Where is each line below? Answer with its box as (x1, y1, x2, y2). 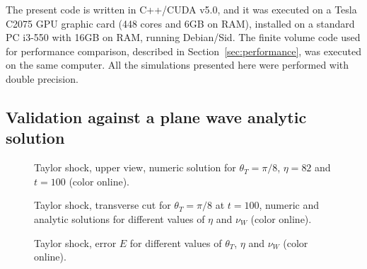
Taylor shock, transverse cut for (34, 198, 171, 212)
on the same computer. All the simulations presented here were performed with (6, 57, 349, 72)
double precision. (6, 71, 78, 86)
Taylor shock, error (34, 235, 117, 250)
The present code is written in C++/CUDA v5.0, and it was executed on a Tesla (6, 2, 357, 16)
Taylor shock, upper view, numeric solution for (34, 160, 236, 175)
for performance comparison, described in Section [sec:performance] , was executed (6, 43, 362, 58)
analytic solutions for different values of (34, 211, 205, 226)
